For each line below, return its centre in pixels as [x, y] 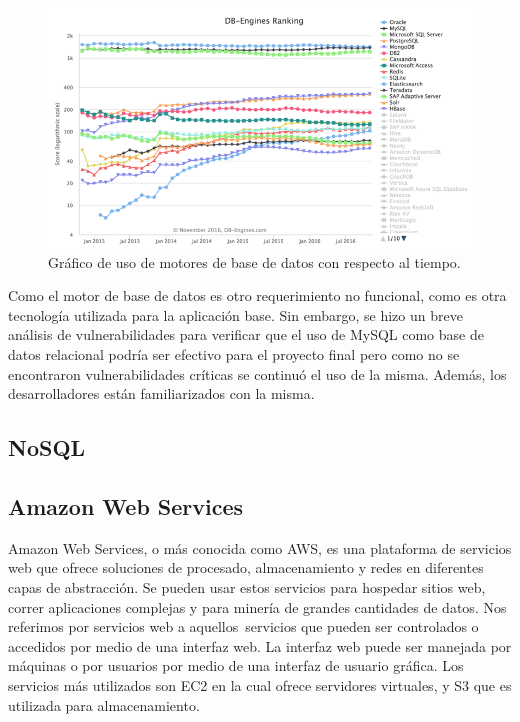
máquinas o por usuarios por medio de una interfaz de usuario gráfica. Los [236, 665]
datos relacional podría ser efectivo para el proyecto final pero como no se [234, 354]
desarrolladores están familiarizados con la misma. [161, 393]
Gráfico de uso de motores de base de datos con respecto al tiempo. [254, 261]
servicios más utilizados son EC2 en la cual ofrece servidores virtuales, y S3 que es [260, 684]
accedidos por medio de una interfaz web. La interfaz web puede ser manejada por [260, 645]
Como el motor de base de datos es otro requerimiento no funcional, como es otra [257, 295]
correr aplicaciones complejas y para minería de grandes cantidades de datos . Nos [257, 606]
